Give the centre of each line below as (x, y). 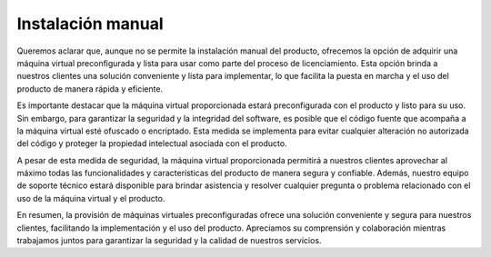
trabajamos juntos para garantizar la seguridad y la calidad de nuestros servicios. (169, 241)
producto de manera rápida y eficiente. (90, 89)
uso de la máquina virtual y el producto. (91, 198)
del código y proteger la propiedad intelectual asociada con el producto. (152, 143)
